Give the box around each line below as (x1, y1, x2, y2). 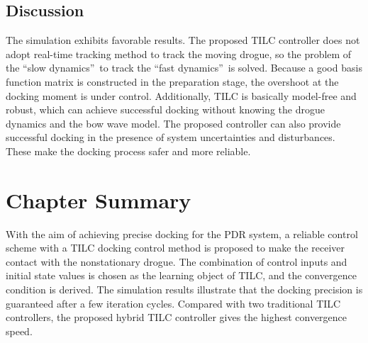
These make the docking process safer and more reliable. (6, 143, 251, 158)
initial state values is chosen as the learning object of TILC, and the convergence (6, 268, 357, 283)
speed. (6, 323, 33, 338)
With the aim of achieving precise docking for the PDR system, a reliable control (6, 226, 358, 241)
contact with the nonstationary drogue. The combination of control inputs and (6, 254, 347, 269)
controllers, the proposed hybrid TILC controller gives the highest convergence (6, 310, 347, 325)
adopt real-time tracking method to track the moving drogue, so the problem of (6, 46, 352, 61)
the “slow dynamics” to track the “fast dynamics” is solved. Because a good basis (6, 60, 362, 75)
